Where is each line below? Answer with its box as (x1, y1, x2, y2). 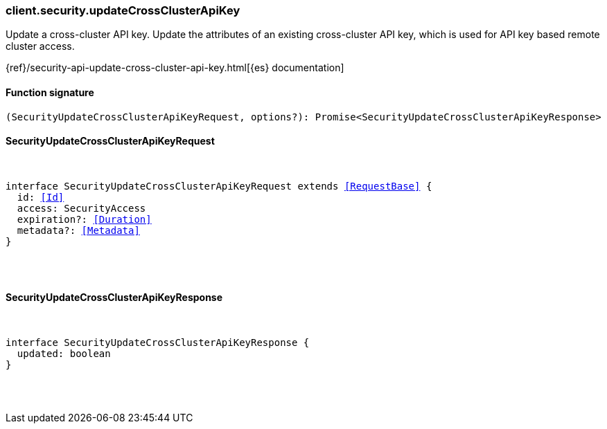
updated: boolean (17, 348, 111, 360)
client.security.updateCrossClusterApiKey (6, 3, 240, 17)
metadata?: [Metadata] (17, 224, 140, 236)
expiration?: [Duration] (17, 213, 152, 225)
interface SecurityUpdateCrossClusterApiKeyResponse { (6, 337, 310, 349)
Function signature (6, 86, 94, 98)
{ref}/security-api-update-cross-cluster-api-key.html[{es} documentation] (6, 62, 344, 74)
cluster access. (6, 40, 75, 53)
